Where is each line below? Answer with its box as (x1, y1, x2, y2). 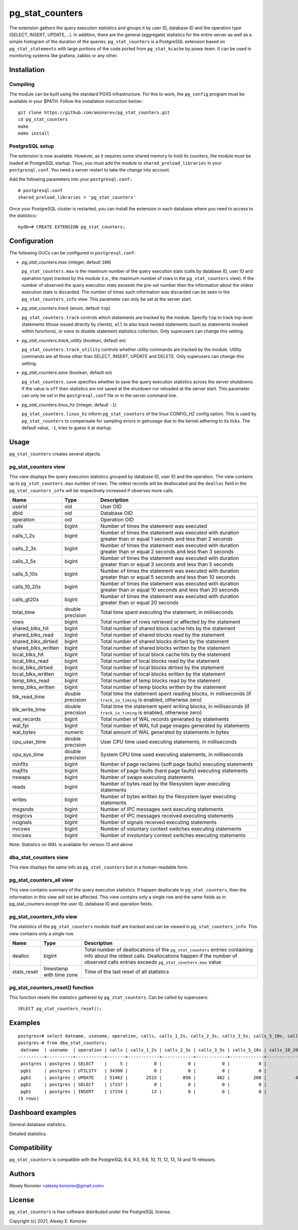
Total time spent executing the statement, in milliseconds (100, 609, 233, 616)
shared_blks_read (12, 631, 54, 638)
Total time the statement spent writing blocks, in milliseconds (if (100, 703, 250, 710)
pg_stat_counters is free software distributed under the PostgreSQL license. (9, 1209, 171, 1215)
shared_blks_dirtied (12, 638, 58, 645)
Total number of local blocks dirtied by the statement (100, 664, 224, 671)
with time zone (43, 971, 78, 978)
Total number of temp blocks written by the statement (100, 684, 226, 691)
